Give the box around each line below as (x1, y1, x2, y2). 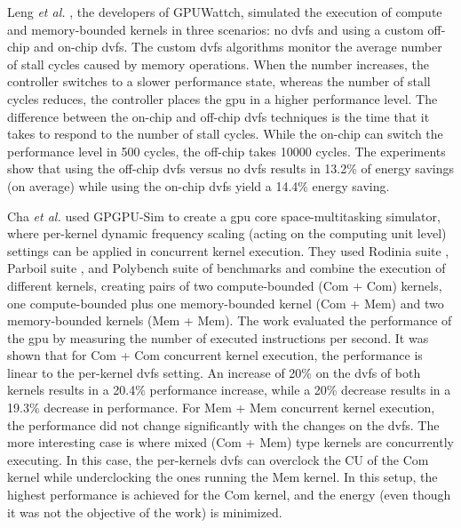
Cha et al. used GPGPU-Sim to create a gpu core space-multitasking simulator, (7, 206, 441, 225)
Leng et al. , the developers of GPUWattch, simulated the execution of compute (7, 3, 442, 20)
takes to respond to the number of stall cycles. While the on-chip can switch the (7, 124, 443, 143)
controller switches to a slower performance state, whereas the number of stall (7, 72, 431, 91)
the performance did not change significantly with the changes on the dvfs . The (7, 415, 440, 434)
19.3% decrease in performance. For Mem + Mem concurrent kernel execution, (7, 398, 435, 417)
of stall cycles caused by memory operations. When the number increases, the (7, 54, 430, 73)
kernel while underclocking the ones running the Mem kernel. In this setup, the (7, 468, 438, 486)
